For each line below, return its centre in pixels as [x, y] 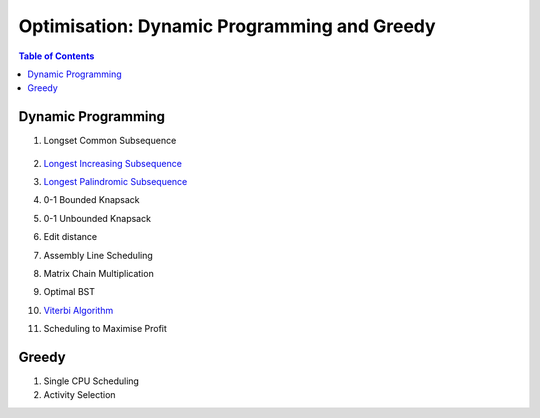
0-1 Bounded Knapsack [91, 200]
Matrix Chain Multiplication [98, 273]
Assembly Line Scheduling [98, 255]
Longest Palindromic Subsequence [115, 182]
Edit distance [70, 237]
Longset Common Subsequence [110, 141]
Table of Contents [56, 56]
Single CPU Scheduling [91, 381]
